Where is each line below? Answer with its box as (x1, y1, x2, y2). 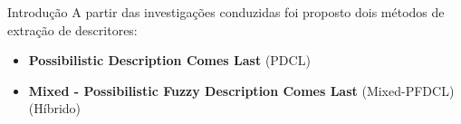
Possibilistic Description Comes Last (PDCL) (28, 51, 311, 70)
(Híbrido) (28, 99, 82, 118)
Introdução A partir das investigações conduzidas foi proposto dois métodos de (7, 3, 445, 21)
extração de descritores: (7, 20, 138, 39)
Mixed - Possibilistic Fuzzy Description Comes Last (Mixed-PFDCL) (28, 81, 455, 100)
